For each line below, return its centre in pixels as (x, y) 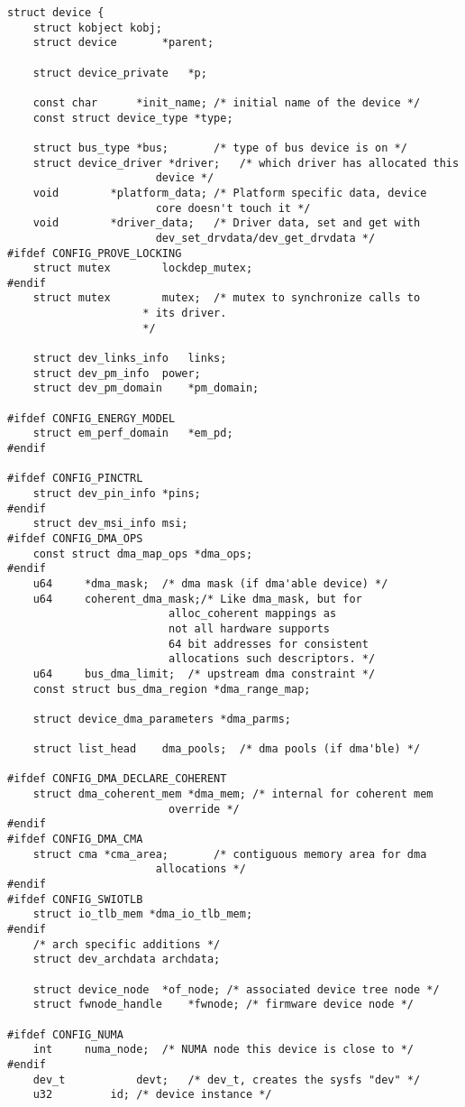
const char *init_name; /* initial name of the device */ (227, 102)
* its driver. (185, 314)
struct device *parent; (123, 43)
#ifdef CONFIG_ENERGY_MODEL (91, 418)
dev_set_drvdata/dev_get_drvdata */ (265, 238)
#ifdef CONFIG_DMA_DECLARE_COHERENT (117, 779)
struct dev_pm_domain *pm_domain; (146, 388)
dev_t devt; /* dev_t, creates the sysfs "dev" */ (227, 1079)
